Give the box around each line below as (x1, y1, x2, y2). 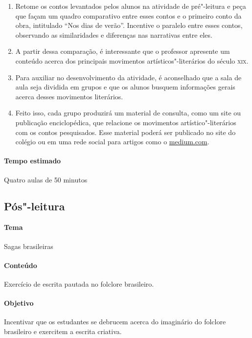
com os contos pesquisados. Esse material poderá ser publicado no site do (15, 127, 236, 137)
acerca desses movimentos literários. (15, 91, 123, 101)
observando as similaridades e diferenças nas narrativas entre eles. (15, 29, 212, 40)
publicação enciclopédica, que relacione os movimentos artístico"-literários (15, 117, 236, 127)
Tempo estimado (4, 156, 61, 166)
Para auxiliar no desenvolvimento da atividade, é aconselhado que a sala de (15, 72, 242, 82)
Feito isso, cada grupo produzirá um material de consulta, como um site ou (15, 108, 241, 118)
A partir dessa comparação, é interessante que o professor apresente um (15, 46, 230, 56)
